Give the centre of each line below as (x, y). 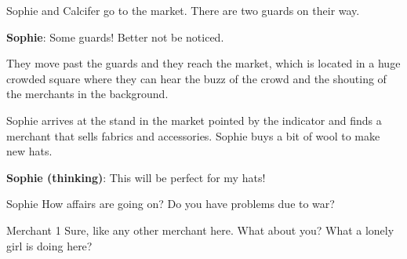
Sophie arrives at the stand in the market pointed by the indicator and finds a (194, 120)
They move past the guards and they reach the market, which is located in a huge (203, 63)
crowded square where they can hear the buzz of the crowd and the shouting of (196, 78)
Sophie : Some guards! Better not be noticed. (115, 36)
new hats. (29, 151)
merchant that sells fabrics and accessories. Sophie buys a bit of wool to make (193, 135)
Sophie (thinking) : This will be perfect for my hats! (136, 177)
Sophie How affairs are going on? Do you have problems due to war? (171, 204)
